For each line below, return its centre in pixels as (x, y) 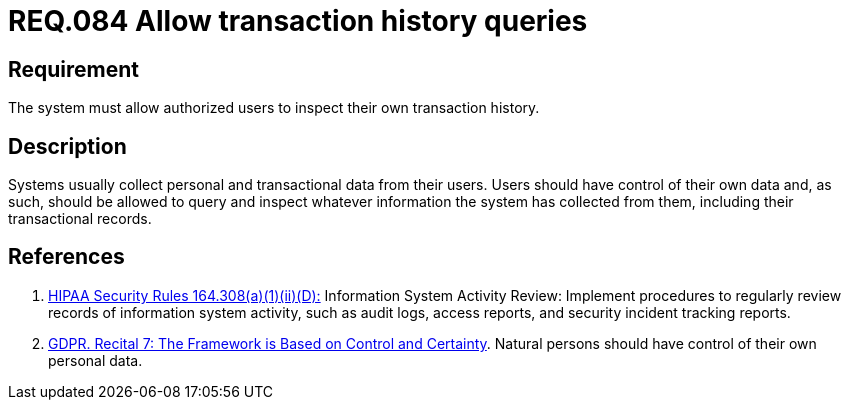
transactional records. (80, 219)
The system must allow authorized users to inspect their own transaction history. (274, 108)
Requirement (74, 69)
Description (67, 146)
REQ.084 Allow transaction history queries (298, 21)
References (66, 257)
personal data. (95, 360)
